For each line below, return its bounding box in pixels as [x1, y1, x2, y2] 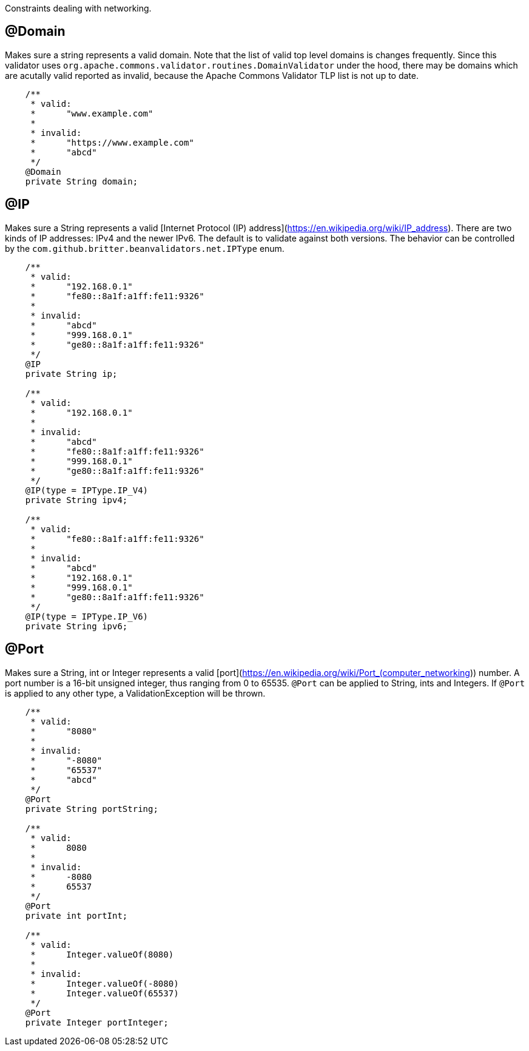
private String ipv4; [25, 495, 128, 505]
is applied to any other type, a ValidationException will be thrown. [5, 688, 266, 698]
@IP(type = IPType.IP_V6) [25, 611, 149, 621]
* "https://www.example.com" [30, 137, 194, 147]
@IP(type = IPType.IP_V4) [25, 485, 149, 495]
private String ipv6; [25, 621, 128, 631]
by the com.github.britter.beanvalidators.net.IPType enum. [5, 243, 285, 254]
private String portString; [25, 803, 158, 814]
